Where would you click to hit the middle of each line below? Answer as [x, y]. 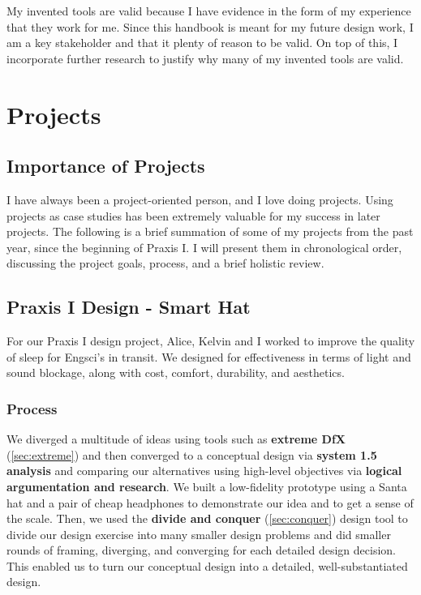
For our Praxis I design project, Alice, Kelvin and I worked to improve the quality [211, 341]
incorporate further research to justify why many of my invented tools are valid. [205, 58]
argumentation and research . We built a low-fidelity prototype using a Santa [207, 486]
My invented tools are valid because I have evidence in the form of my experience [209, 11]
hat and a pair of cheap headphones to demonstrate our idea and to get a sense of [210, 502]
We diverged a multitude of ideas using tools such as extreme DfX [176, 439]
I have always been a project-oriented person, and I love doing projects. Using [200, 199]
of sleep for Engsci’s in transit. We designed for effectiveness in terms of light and [209, 356]
